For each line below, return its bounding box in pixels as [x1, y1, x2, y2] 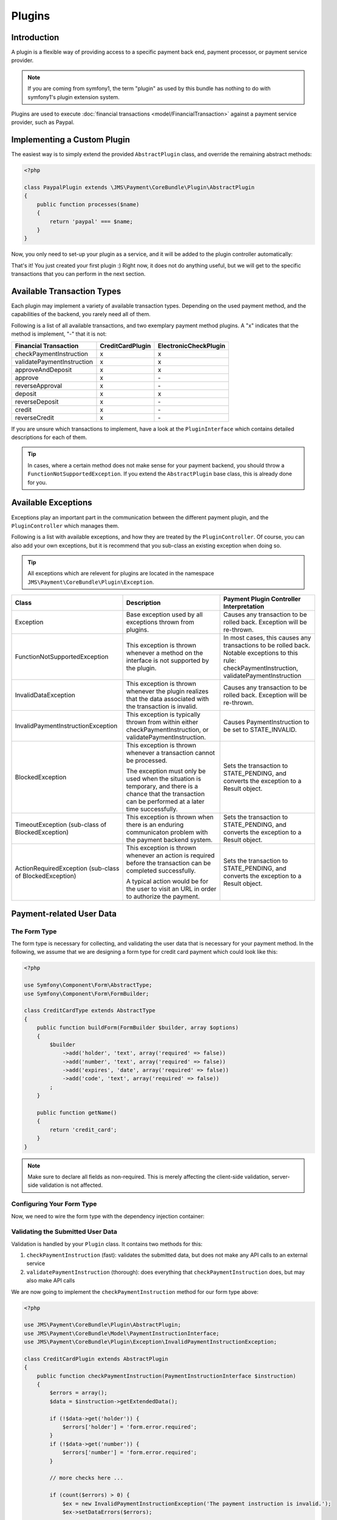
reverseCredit [15, 413, 54, 422]
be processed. [126, 756, 168, 765]
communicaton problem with [126, 828, 208, 837]
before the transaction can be [126, 859, 211, 868]
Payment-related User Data [11, 908, 117, 919]
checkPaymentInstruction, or [126, 725, 209, 734]
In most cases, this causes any [223, 634, 311, 642]
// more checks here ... [49, 1474, 124, 1482]
